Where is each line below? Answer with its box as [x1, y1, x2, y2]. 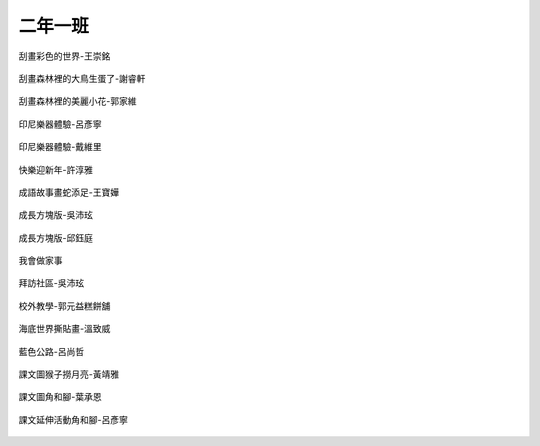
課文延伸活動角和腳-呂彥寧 [18, 413, 129, 425]
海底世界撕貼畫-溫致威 [18, 323, 111, 335]
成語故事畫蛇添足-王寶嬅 [18, 186, 120, 198]
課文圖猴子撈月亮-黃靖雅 [18, 368, 120, 380]
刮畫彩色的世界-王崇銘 [18, 50, 111, 62]
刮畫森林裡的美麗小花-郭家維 [18, 95, 137, 107]
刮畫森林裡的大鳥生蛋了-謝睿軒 [18, 72, 146, 84]
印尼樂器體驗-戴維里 [18, 141, 102, 153]
